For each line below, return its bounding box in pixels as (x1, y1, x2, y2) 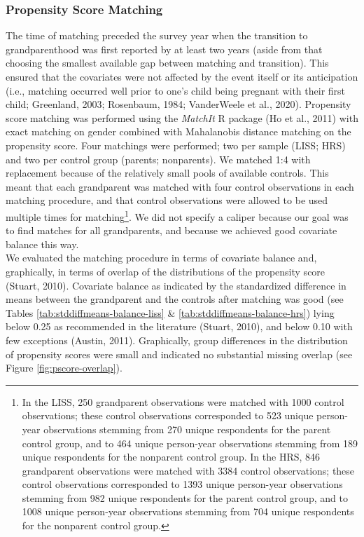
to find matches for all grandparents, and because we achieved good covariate (6, 223, 337, 238)
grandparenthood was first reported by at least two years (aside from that (6, 41, 323, 56)
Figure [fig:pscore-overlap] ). (6, 360, 122, 375)
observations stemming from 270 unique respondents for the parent (43, 421, 331, 436)
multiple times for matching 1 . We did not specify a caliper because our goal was (6, 207, 349, 224)
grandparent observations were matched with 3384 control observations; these (22, 463, 355, 477)
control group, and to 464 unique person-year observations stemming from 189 (22, 435, 358, 450)
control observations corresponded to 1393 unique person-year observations (22, 477, 343, 491)
